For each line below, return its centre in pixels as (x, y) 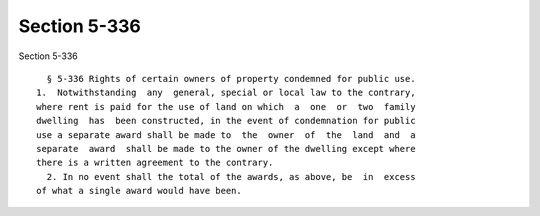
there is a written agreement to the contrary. (155, 163)
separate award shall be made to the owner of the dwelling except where (226, 148)
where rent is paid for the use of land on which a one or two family (226, 106)
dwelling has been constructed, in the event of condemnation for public (226, 121)
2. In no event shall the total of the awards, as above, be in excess (231, 176)
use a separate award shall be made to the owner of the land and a (226, 134)
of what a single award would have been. (139, 191)
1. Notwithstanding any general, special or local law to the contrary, (226, 93)
